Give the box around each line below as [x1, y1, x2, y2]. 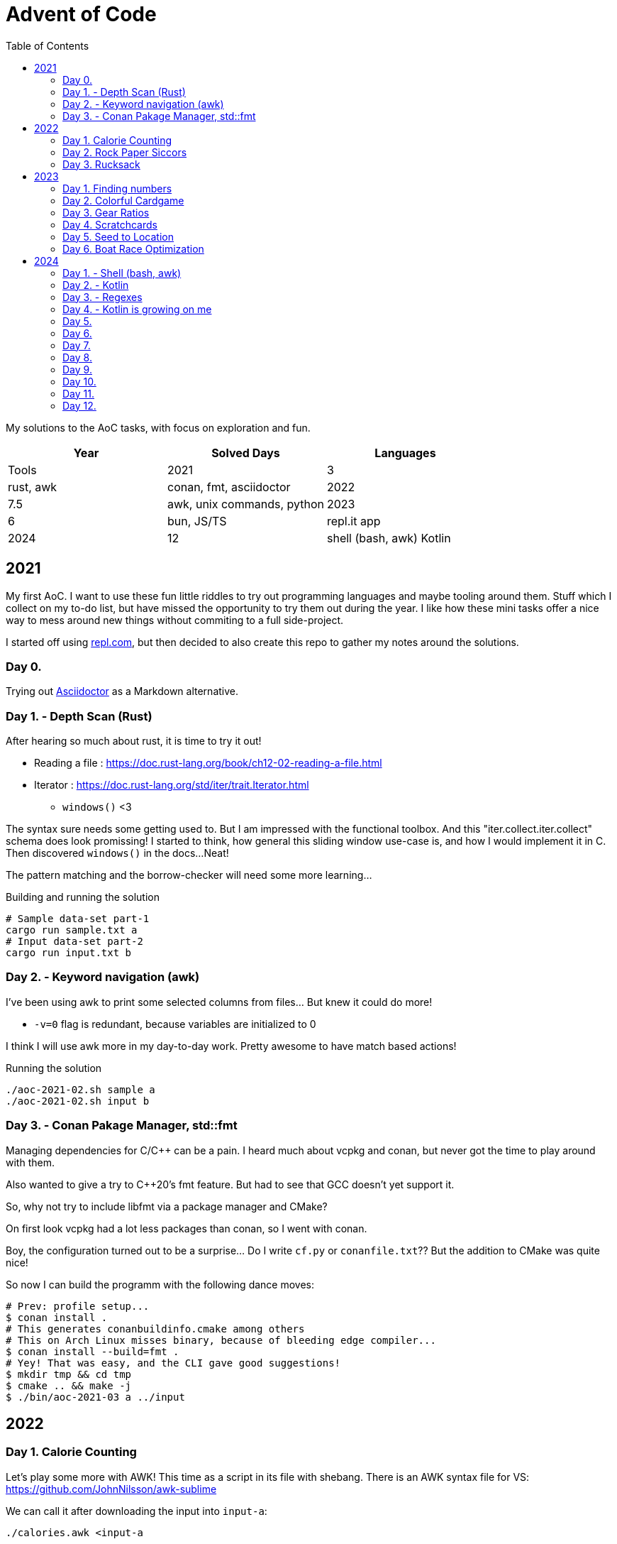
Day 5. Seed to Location [62, 230, 174, 243]
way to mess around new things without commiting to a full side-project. [6, 613, 344, 626]
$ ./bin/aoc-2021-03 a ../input [6, 1391, 185, 1403]
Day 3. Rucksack [62, 158, 140, 170]
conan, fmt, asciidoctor [167, 479, 291, 494]
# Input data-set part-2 [6, 936, 143, 948]
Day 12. [62, 399, 96, 412]
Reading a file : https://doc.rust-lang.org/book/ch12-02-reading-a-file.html [34, 757, 382, 770]
